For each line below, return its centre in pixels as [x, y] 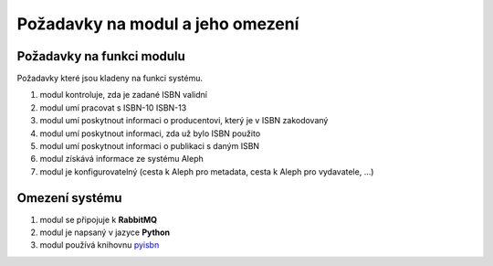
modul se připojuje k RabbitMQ [99, 219]
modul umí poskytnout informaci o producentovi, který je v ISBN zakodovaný [184, 121]
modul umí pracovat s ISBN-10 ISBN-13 [113, 107]
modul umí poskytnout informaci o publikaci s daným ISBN [150, 146]
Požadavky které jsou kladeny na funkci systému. [110, 79]
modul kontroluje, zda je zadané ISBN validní [123, 95]
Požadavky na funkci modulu [101, 56]
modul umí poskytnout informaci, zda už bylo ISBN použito [150, 133]
